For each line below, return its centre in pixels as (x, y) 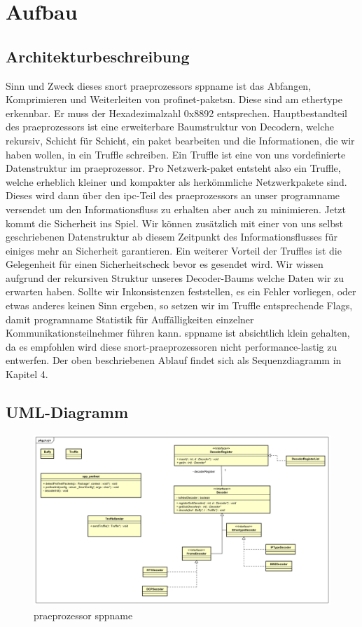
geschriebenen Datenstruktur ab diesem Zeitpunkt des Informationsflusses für (172, 237)
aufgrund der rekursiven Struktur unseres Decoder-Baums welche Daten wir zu (175, 277)
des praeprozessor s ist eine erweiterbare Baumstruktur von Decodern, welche (170, 127)
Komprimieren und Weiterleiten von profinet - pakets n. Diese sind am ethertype (174, 99)
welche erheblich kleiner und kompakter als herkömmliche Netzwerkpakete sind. (176, 181)
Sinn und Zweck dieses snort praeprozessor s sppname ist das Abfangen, (159, 85)
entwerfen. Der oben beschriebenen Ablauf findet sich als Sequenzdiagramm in (174, 360)
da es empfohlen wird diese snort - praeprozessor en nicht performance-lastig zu (172, 346)
